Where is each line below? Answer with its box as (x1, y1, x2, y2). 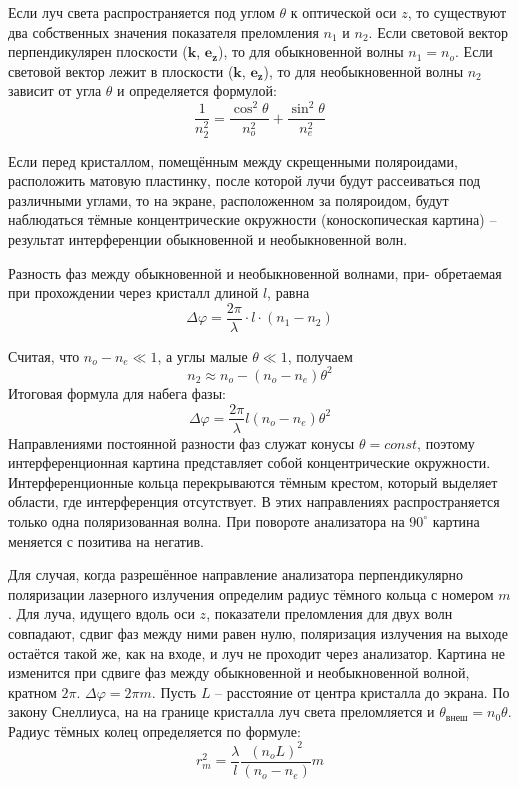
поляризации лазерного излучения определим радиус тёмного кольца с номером (8, 583, 494, 604)
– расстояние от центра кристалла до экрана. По (215, 681, 510, 702)
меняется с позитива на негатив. (8, 530, 204, 551)
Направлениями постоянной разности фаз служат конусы (8, 432, 355, 453)
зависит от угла (8, 80, 102, 101)
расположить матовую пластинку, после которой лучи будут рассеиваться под (8, 170, 481, 191)
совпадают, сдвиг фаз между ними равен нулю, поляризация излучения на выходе (8, 622, 508, 643)
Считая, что (8, 345, 80, 366)
